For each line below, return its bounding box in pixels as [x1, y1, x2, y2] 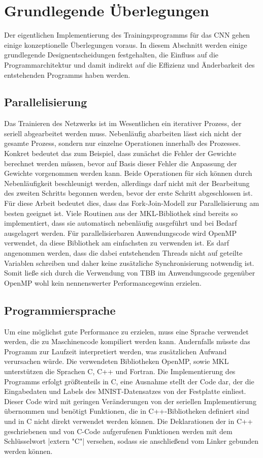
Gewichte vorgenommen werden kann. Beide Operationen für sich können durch [4, 168, 252, 178]
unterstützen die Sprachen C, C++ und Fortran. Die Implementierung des [4, 365, 236, 376]
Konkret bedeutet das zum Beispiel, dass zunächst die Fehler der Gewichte [4, 148, 237, 159]
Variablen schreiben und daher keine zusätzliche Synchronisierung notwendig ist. [4, 257, 254, 268]
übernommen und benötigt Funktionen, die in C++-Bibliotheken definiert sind [4, 406, 249, 416]
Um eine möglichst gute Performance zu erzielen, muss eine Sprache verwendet [4, 326, 249, 337]
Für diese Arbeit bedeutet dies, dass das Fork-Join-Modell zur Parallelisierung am [4, 198, 259, 208]
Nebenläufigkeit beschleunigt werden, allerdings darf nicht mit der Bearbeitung [4, 177, 250, 188]
